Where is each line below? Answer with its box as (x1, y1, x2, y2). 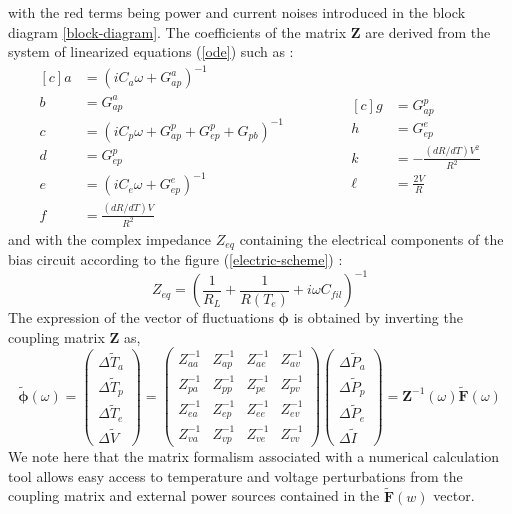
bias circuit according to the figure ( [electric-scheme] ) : (8, 249, 343, 270)
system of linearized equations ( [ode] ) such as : (8, 41, 294, 62)
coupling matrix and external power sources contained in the (8, 485, 380, 506)
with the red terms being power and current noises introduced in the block (8, 2, 466, 22)
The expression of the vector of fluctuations (8, 307, 274, 328)
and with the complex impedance (8, 228, 211, 249)
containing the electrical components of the (239, 228, 504, 249)
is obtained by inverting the (293, 307, 463, 328)
